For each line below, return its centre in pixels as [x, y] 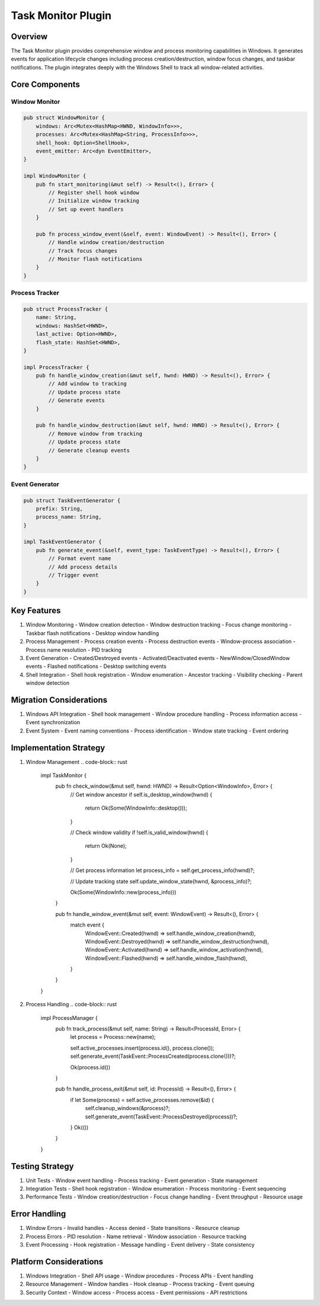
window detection [48, 683]
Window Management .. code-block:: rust [76, 762]
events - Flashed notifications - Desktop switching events [96, 666]
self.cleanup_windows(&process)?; [127, 1108]
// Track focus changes [83, 251]
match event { [87, 925]
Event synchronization [53, 722]
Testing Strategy [42, 1166]
